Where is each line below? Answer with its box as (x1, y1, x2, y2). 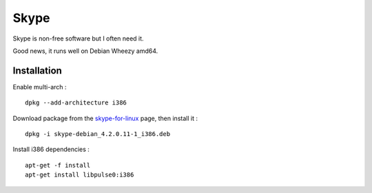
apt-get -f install (25, 161, 91, 169)
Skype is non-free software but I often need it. (12, 34, 144, 43)
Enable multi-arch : (12, 82, 67, 91)
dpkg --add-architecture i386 (25, 99, 127, 106)
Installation (12, 65, 62, 76)
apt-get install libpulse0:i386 (25, 171, 134, 179)
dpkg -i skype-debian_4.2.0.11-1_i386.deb (25, 130, 171, 138)
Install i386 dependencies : (12, 145, 90, 154)
